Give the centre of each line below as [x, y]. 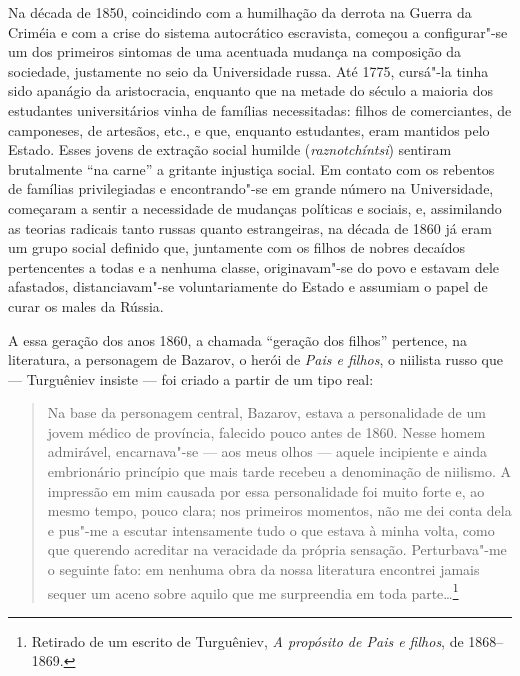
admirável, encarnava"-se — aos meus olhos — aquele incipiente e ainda [267, 451]
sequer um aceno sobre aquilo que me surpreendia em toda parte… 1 [253, 591]
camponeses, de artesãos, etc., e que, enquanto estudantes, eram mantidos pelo [249, 129]
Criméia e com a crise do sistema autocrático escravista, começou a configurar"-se [258, 31]
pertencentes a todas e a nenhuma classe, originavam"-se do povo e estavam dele [254, 266]
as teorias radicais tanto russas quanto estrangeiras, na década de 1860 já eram [250, 227]
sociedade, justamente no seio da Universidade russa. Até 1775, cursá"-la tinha [248, 70]
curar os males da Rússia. [86, 305]
